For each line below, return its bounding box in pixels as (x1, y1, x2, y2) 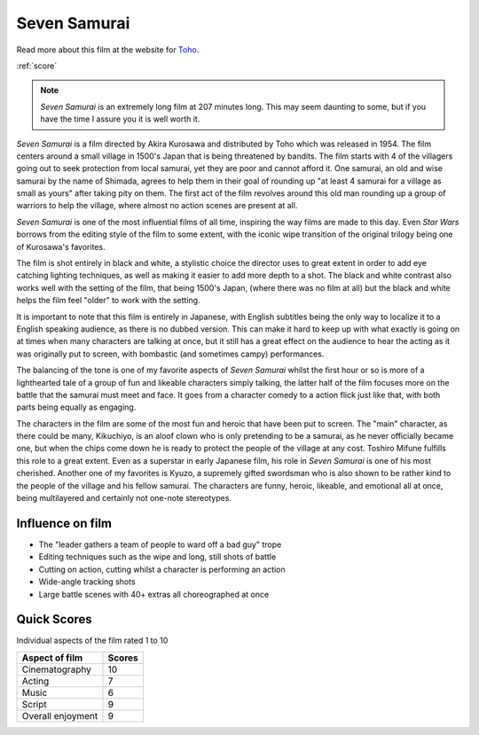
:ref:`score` (16, 60, 58, 71)
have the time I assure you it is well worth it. (40, 113, 200, 124)
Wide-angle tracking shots (38, 576, 137, 587)
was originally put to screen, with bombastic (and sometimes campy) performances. (16, 348, 325, 359)
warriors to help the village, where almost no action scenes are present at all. (16, 200, 298, 211)
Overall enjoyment (21, 709, 98, 722)
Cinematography (21, 663, 92, 676)
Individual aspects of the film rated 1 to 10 (16, 635, 169, 646)
